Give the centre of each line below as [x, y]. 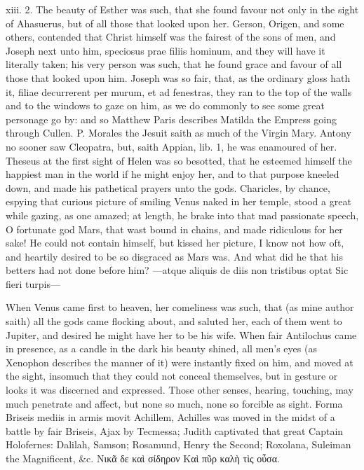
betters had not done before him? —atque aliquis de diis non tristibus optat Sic [177, 270]
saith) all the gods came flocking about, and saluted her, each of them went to [174, 321]
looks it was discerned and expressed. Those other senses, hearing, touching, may [180, 390]
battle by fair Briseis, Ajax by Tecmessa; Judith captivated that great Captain [175, 430]
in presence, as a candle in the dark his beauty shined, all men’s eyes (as [161, 348]
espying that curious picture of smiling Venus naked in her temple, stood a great [178, 201]
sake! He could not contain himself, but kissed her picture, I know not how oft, [175, 243]
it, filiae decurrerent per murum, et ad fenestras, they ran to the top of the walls [179, 91]
